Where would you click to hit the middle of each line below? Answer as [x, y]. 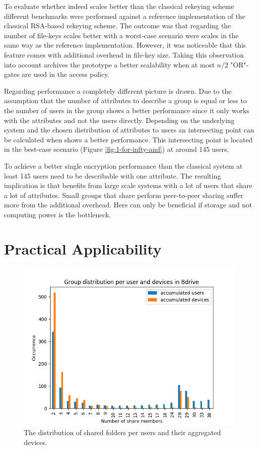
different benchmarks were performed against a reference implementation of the [125, 16]
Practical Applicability [83, 248]
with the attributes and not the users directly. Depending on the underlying [119, 120]
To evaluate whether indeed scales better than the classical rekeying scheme [119, 6]
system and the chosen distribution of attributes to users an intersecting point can [129, 130]
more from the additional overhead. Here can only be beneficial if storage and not [128, 205]
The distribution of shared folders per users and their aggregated [122, 432]
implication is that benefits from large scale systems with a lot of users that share [128, 185]
